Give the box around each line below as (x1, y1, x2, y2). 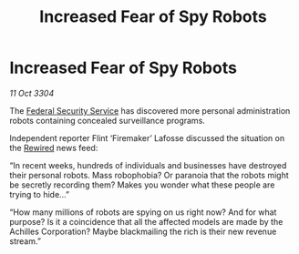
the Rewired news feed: (9, 142, 98, 153)
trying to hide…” (9, 188, 70, 199)
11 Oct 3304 (9, 87, 55, 98)
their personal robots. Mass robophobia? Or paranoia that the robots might (9, 169, 289, 180)
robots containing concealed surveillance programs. (9, 115, 205, 126)
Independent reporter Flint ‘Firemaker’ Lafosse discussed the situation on (9, 132, 285, 143)
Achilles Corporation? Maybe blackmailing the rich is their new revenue (9, 226, 277, 237)
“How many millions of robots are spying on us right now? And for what (9, 207, 277, 218)
